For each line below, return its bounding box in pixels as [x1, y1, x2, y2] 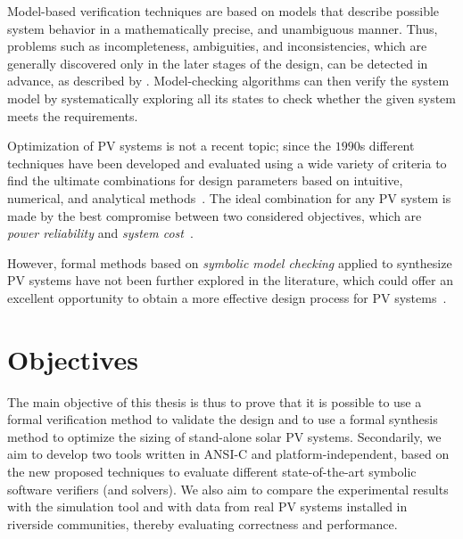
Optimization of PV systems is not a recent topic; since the [7, 136, 332, 155]
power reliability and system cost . [7, 224, 194, 242]
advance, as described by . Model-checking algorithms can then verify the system [7, 71, 450, 90]
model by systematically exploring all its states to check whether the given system [7, 88, 456, 107]
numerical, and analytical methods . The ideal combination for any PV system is [7, 188, 451, 207]
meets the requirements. [7, 106, 138, 125]
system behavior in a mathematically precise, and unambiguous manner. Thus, [7, 19, 438, 37]
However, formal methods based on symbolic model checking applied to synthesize [7, 253, 452, 272]
